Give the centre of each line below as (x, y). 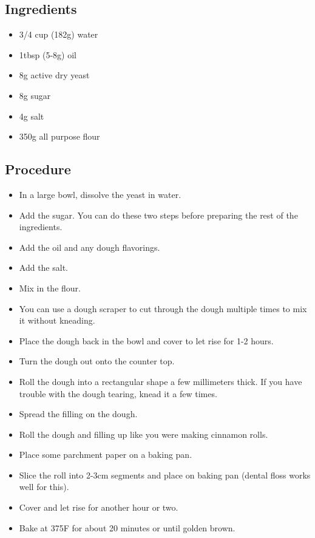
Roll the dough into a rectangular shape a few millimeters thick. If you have (161, 381)
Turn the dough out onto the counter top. (97, 361)
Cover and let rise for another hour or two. (99, 507)
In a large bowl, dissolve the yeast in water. (100, 194)
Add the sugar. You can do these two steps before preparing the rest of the (158, 215)
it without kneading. (57, 320)
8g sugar (35, 95)
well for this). (44, 487)
